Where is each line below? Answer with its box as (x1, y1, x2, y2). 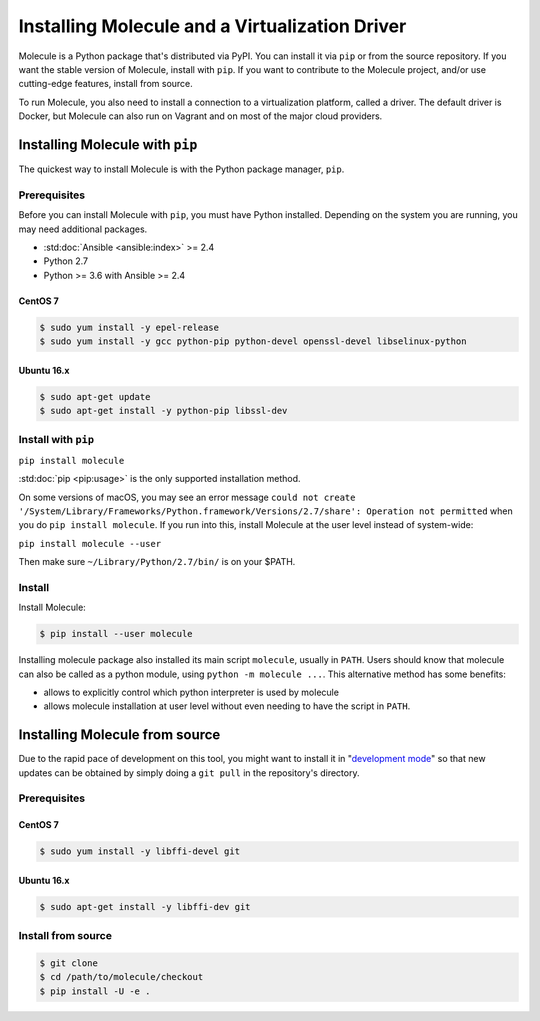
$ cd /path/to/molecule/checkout (39, 971, 204, 983)
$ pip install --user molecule (39, 628, 194, 640)
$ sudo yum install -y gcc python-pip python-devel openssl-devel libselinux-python (39, 336, 467, 347)
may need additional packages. (18, 223, 148, 235)
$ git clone (39, 957, 99, 969)
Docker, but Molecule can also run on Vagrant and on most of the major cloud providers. (18, 110, 383, 122)
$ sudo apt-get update (39, 391, 151, 402)
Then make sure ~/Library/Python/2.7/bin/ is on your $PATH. (18, 556, 296, 568)
